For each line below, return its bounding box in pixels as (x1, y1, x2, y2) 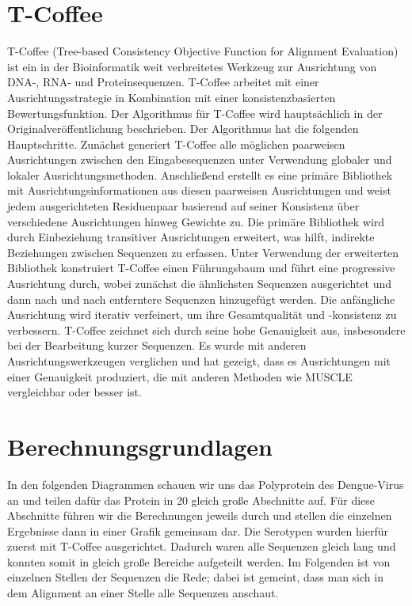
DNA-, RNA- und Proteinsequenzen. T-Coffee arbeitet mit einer (7, 74, 319, 90)
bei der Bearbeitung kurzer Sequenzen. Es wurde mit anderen (7, 337, 307, 354)
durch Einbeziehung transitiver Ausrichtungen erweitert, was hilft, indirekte (7, 229, 375, 245)
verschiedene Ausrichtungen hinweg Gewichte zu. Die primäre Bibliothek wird (7, 213, 385, 229)
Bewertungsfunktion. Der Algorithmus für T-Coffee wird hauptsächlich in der (7, 104, 383, 121)
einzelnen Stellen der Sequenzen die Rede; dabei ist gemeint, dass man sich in (7, 569, 383, 585)
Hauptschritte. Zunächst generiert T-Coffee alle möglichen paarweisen (7, 135, 345, 152)
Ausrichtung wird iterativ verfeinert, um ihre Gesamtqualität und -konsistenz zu (7, 306, 397, 323)
